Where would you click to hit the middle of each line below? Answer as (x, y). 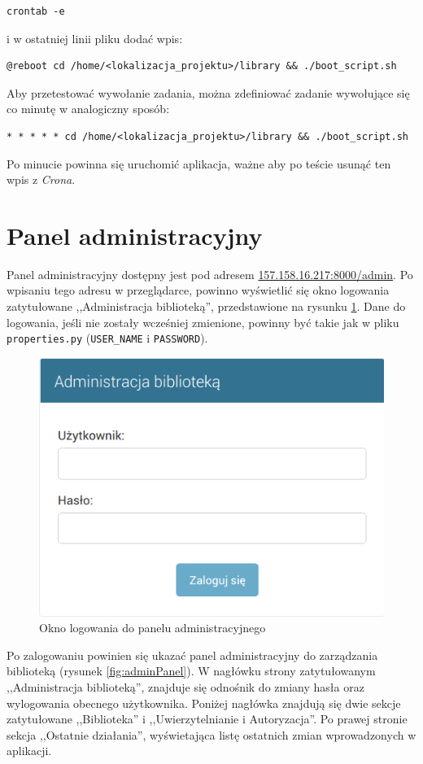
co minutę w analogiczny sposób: (88, 109)
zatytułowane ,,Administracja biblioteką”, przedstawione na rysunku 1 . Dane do (206, 306)
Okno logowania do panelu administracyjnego (153, 628)
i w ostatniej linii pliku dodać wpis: (95, 38)
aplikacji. (29, 751)
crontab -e (36, 11)
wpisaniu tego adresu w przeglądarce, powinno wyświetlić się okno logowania (198, 290)
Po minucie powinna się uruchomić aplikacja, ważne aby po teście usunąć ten (199, 163)
